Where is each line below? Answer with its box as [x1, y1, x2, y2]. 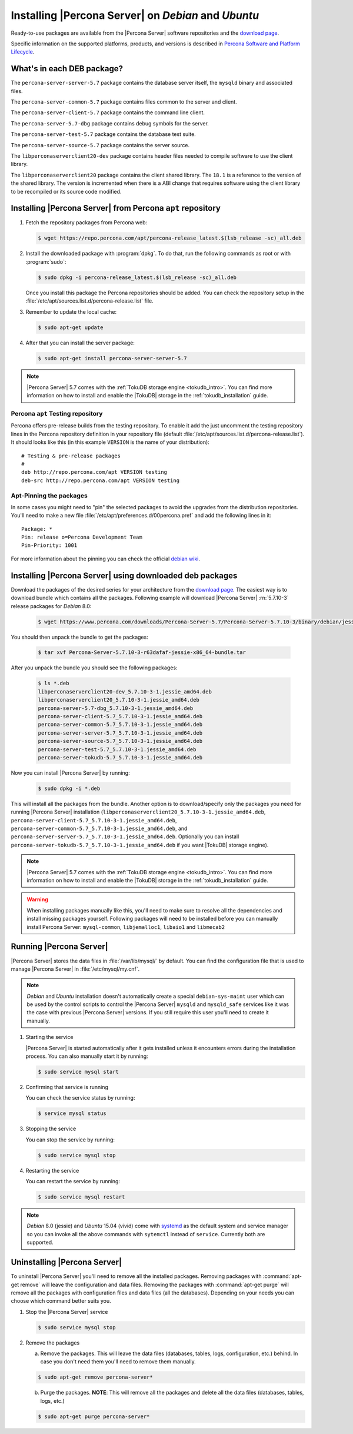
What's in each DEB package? [11, 64, 124, 74]
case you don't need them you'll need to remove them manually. [40, 1358, 197, 1365]
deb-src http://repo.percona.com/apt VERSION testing [21, 477, 179, 484]
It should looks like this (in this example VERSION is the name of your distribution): [11, 439, 210, 446]
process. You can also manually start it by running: [25, 1053, 148, 1060]
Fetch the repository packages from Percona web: [25, 219, 148, 226]
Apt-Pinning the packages [11, 492, 88, 500]
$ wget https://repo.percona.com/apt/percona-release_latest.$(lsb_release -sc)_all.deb [38, 235, 302, 241]
